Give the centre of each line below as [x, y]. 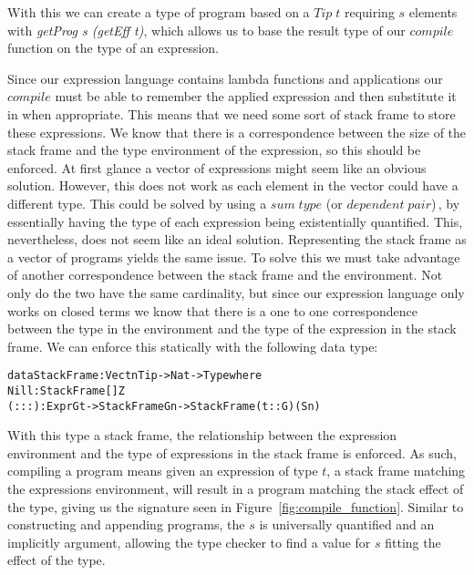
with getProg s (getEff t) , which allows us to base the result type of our [206, 30]
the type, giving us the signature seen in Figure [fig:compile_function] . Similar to [236, 506]
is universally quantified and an [347, 524]
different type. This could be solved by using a [137, 203]
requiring [369, 12]
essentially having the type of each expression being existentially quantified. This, [235, 221]
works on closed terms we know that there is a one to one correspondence [213, 310]
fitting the [413, 542]
